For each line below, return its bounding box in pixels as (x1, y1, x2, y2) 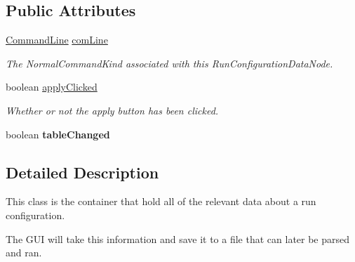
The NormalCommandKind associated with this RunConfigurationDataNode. (6, 55, 333, 70)
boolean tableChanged (6, 126, 110, 141)
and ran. (6, 245, 42, 260)
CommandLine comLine (6, 32, 108, 47)
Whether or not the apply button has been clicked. (6, 103, 219, 117)
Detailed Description (6, 161, 159, 183)
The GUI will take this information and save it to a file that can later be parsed (6, 231, 350, 246)
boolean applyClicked (6, 79, 98, 94)
